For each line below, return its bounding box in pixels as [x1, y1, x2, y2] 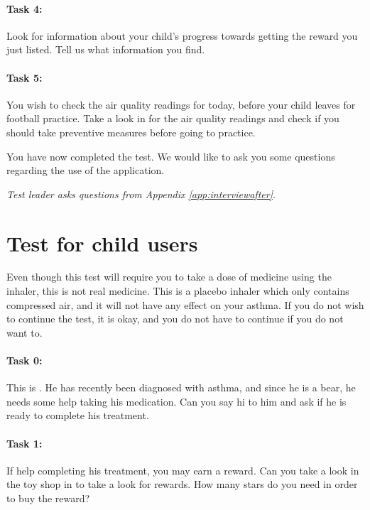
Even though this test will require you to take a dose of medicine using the [6, 269, 332, 284]
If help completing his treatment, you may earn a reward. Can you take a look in [6, 462, 359, 477]
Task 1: [6, 435, 43, 450]
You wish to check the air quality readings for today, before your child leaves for [6, 97, 356, 112]
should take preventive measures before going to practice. [6, 124, 256, 139]
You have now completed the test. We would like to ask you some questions [6, 148, 335, 163]
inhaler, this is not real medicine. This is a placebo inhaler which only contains [6, 283, 349, 298]
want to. [6, 325, 43, 340]
